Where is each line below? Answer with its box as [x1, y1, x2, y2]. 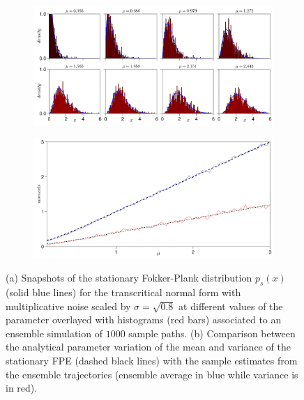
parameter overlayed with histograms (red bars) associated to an [6, 312, 282, 327]
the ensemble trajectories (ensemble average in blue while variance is [6, 367, 298, 381]
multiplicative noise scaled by [6, 298, 131, 313]
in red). [6, 380, 38, 395]
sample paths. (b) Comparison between [128, 325, 296, 340]
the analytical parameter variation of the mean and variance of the [6, 339, 291, 354]
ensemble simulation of [6, 325, 102, 340]
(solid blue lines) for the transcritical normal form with [6, 284, 241, 299]
